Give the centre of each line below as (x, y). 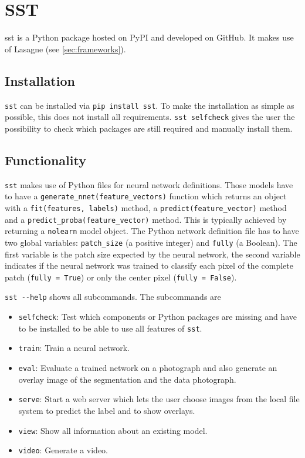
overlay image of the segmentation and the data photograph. (127, 379)
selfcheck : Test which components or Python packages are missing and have (157, 317)
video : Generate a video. (63, 450)
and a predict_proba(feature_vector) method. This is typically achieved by (146, 219)
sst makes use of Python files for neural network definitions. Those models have (149, 184)
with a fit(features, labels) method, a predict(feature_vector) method (146, 207)
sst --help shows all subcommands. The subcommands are (113, 297)
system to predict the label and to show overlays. (107, 410)
